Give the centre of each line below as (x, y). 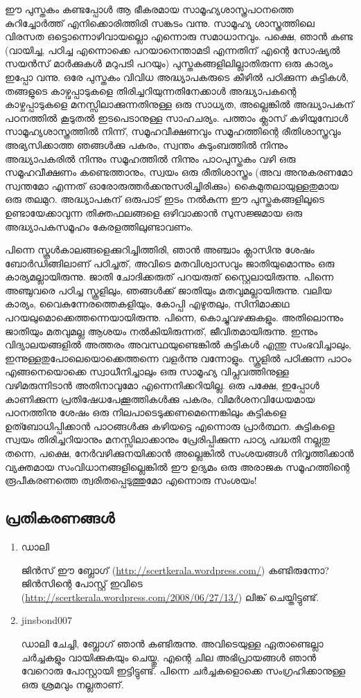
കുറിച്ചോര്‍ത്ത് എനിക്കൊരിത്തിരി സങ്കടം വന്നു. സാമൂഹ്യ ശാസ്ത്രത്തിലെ (160, 23)
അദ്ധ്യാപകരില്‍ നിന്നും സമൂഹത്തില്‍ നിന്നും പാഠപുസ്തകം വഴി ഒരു (150, 158)
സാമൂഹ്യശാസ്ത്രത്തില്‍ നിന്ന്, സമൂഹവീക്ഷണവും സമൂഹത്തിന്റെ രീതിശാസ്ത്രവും (173, 131)
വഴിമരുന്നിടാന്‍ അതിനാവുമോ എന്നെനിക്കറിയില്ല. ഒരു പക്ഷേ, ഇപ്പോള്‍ (162, 385)
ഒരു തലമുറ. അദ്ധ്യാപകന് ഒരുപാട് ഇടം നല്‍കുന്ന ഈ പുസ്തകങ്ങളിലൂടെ (165, 199)
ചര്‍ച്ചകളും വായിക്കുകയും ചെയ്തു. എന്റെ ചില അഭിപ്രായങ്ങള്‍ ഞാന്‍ (169, 657)
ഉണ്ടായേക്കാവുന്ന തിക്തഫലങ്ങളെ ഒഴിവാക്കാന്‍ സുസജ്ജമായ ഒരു (153, 212)
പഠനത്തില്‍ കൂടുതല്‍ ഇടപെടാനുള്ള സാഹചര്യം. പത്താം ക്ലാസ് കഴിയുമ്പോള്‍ (177, 117)
